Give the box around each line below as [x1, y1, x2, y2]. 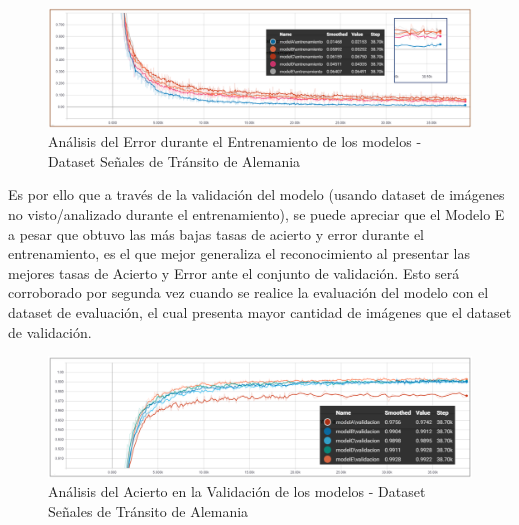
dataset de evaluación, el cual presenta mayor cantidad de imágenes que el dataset [8, 302, 512, 322]
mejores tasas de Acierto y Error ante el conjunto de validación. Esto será [8, 262, 460, 283]
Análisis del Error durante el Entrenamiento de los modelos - [48, 131, 422, 152]
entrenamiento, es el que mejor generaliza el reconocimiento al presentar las [8, 243, 471, 264]
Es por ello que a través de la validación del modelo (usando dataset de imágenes [8, 184, 505, 205]
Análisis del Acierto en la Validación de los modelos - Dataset [48, 481, 426, 502]
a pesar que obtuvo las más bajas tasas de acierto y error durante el [8, 223, 424, 244]
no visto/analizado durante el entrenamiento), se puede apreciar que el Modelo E [8, 204, 505, 225]
